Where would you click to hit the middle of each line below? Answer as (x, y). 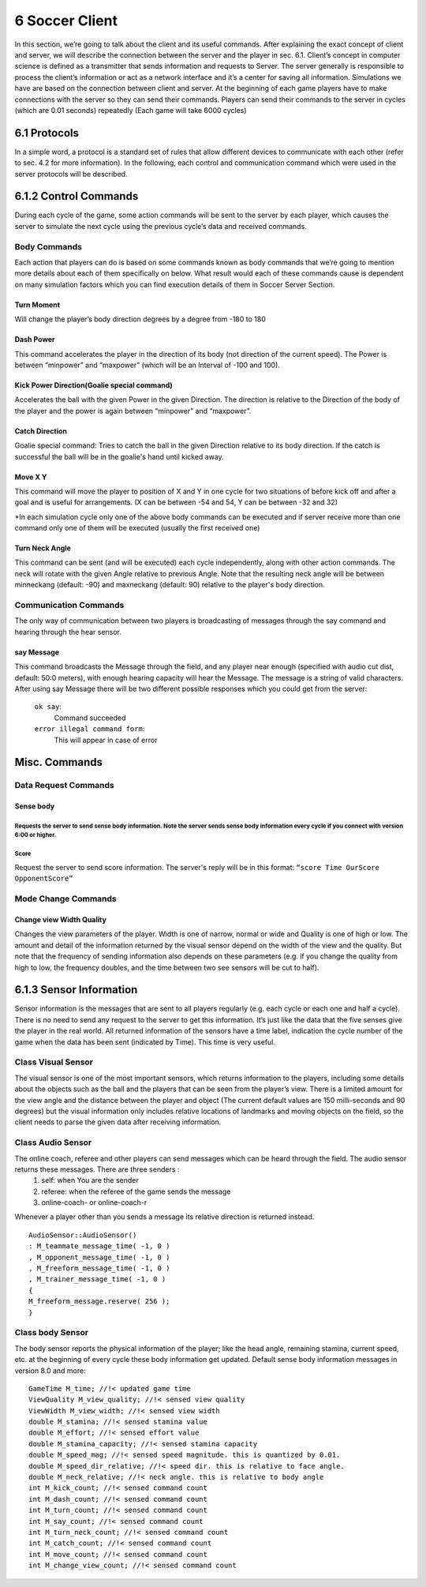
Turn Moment (37, 305)
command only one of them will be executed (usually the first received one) (137, 528)
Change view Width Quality (60, 920)
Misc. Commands (58, 762)
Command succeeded (90, 718)
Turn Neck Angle (43, 548)
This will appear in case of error (106, 740)
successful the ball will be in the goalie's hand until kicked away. (119, 456)
